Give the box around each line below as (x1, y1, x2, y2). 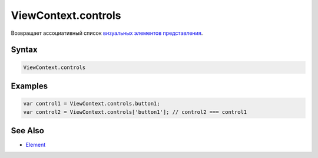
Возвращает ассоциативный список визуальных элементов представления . (11, 29, 203, 37)
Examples (11, 81, 48, 91)
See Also (11, 126, 44, 136)
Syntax (11, 45, 38, 55)
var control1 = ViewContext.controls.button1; (23, 100, 160, 107)
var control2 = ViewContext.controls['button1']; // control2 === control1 (23, 108, 247, 115)
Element (25, 141, 46, 149)
